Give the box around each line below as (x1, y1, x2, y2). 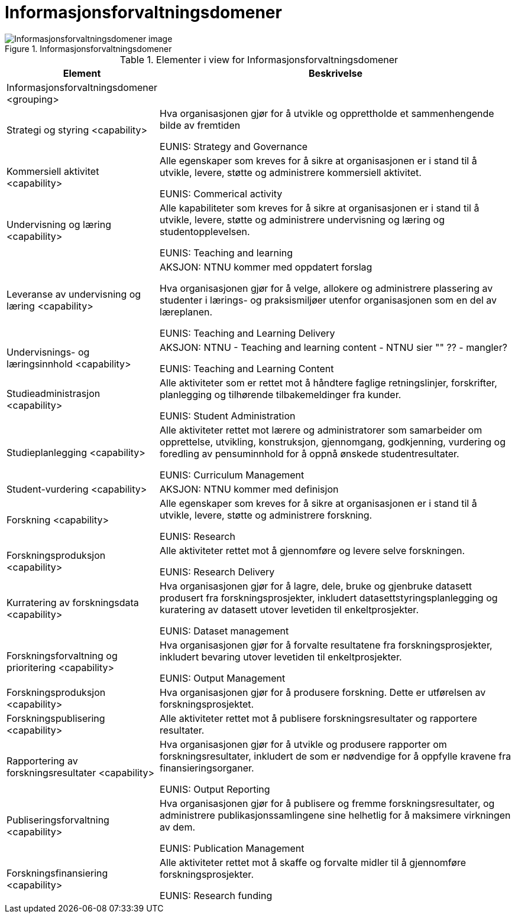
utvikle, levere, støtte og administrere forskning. (160, 509, 373, 521)
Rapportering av (7, 754, 78, 767)
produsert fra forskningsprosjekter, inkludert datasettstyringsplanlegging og (160, 591, 498, 604)
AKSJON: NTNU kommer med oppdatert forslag (160, 261, 373, 273)
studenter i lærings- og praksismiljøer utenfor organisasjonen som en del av (160, 294, 497, 306)
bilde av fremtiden (160, 119, 241, 131)
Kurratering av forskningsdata (7, 596, 139, 608)
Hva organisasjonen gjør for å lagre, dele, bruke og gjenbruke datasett (160, 580, 472, 592)
